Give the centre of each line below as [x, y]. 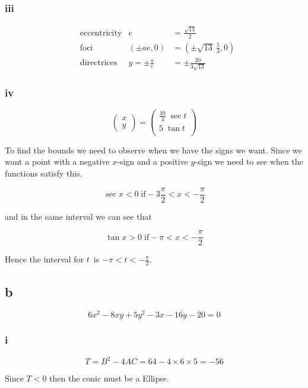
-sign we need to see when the [249, 161]
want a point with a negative [57, 161]
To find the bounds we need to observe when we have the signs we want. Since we [153, 150]
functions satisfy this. [44, 173]
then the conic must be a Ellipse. [109, 378]
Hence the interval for [45, 259]
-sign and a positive [153, 161]
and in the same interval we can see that [78, 216]
